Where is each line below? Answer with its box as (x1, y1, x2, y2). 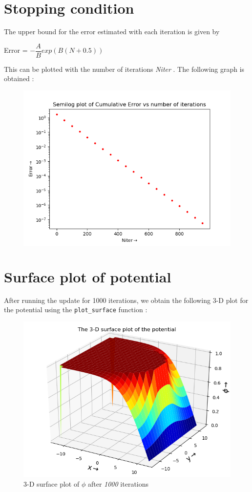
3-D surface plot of (23, 478, 80, 489)
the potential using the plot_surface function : (4, 304, 147, 315)
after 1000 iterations (87, 478, 149, 489)
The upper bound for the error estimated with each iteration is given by (4, 26, 220, 37)
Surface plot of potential (4, 266, 171, 286)
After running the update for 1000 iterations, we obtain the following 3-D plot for (4, 295, 249, 305)
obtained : (4, 73, 34, 84)
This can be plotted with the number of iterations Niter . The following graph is (4, 64, 245, 74)
